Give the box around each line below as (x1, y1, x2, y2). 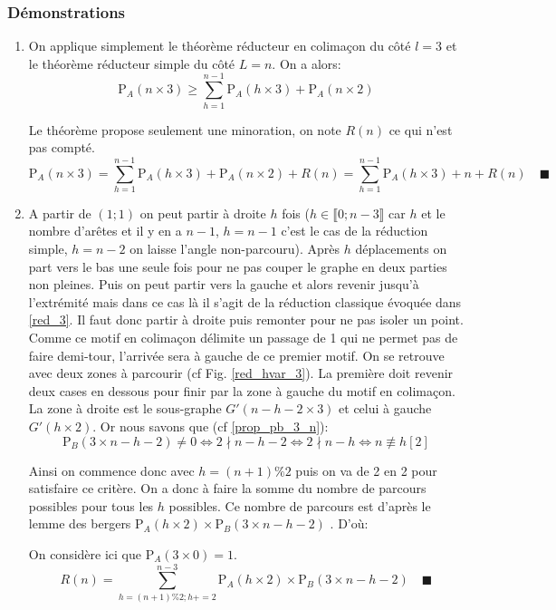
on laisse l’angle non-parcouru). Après (129, 239, 340, 258)
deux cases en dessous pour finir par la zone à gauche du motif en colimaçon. (28, 381, 455, 400)
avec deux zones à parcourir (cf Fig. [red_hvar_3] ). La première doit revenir (28, 363, 454, 382)
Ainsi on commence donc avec (28, 460, 195, 479)
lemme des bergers (28, 514, 131, 533)
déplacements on (355, 239, 447, 258)
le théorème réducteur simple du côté (28, 53, 235, 73)
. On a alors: (272, 53, 341, 73)
